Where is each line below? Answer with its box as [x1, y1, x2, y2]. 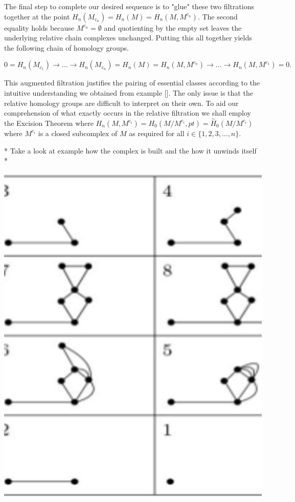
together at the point [4, 11, 70, 21]
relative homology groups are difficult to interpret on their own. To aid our [4, 97, 239, 108]
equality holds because [4, 22, 75, 33]
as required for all [129, 127, 185, 138]
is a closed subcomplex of [38, 127, 118, 138]
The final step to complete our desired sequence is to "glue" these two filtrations [4, 1, 254, 11]
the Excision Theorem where [4, 117, 94, 128]
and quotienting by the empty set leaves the [104, 22, 242, 33]
